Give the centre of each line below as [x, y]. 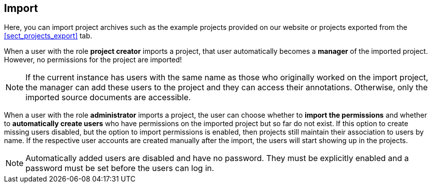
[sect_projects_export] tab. [48, 36]
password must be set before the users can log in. [120, 168]
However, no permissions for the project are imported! [93, 60]
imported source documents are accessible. [108, 97]
